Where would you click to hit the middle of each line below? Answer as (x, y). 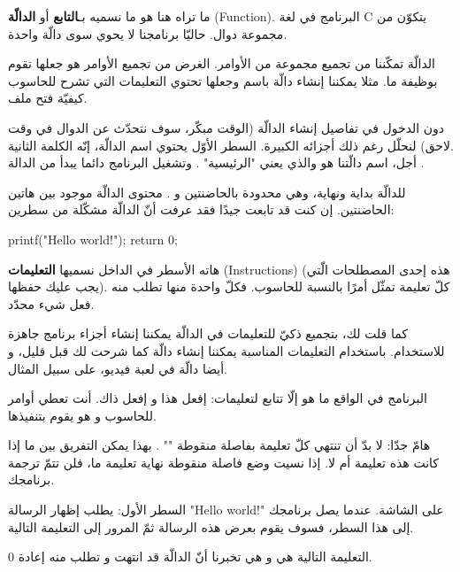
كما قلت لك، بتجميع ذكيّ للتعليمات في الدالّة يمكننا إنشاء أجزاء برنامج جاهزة (208, 333)
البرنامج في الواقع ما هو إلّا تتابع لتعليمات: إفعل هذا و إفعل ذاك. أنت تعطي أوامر (218, 398)
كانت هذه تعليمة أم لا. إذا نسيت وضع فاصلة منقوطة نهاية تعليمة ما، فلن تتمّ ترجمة (223, 462)
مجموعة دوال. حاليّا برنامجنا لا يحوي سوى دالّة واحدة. (148, 33)
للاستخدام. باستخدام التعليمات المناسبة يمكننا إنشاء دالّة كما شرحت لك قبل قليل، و (226, 350)
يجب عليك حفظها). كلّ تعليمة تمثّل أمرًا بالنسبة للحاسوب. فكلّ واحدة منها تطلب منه (229, 286)
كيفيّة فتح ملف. (48, 98)
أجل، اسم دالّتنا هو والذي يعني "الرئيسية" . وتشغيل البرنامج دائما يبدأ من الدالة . (216, 162)
